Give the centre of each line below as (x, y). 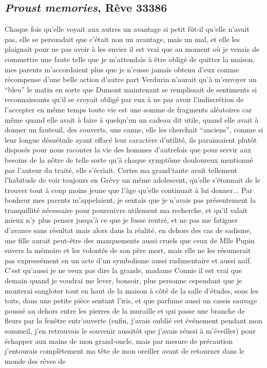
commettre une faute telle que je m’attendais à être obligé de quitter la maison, (130, 59)
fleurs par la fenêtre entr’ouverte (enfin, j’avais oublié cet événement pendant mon (134, 321)
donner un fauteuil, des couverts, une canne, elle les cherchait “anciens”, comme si (134, 130)
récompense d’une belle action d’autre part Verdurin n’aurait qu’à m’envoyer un (131, 79)
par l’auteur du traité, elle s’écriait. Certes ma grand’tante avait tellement (121, 170)
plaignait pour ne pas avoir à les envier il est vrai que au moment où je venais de (132, 49)
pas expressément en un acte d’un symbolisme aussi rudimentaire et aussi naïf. (128, 260)
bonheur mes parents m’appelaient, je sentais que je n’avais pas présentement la (130, 200)
